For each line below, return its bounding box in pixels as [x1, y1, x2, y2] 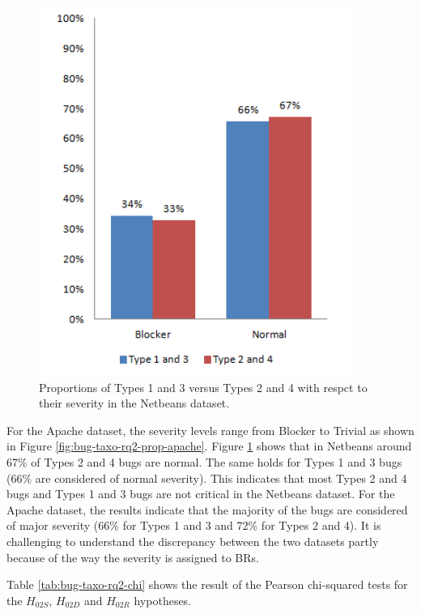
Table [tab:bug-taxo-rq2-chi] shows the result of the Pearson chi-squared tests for [6, 576, 408, 593]
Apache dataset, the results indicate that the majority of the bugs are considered [6, 501, 408, 518]
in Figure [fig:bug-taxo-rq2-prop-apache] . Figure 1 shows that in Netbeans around [6, 437, 412, 454]
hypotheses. [134, 591, 192, 608]
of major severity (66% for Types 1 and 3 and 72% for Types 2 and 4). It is [6, 517, 381, 534]
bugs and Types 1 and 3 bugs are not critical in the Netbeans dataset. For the [6, 485, 395, 502]
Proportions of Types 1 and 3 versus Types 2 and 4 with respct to [39, 378, 368, 395]
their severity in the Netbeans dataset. [39, 394, 230, 411]
